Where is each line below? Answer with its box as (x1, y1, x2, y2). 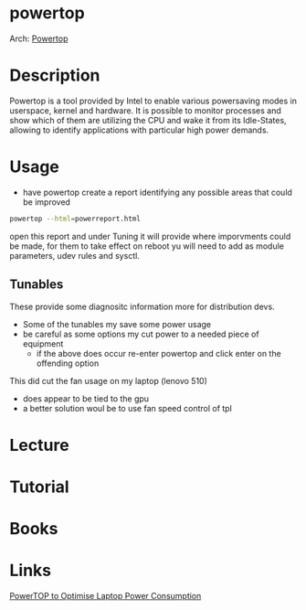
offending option (36, 358, 100, 369)
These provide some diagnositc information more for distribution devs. (9, 301, 276, 312)
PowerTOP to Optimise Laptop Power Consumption (9, 591, 202, 601)
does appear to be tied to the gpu (22, 392, 149, 404)
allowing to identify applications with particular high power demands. (9, 124, 269, 135)
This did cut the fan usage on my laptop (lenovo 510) (9, 375, 208, 386)
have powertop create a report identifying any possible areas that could (22, 187, 292, 198)
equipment (22, 337, 64, 349)
